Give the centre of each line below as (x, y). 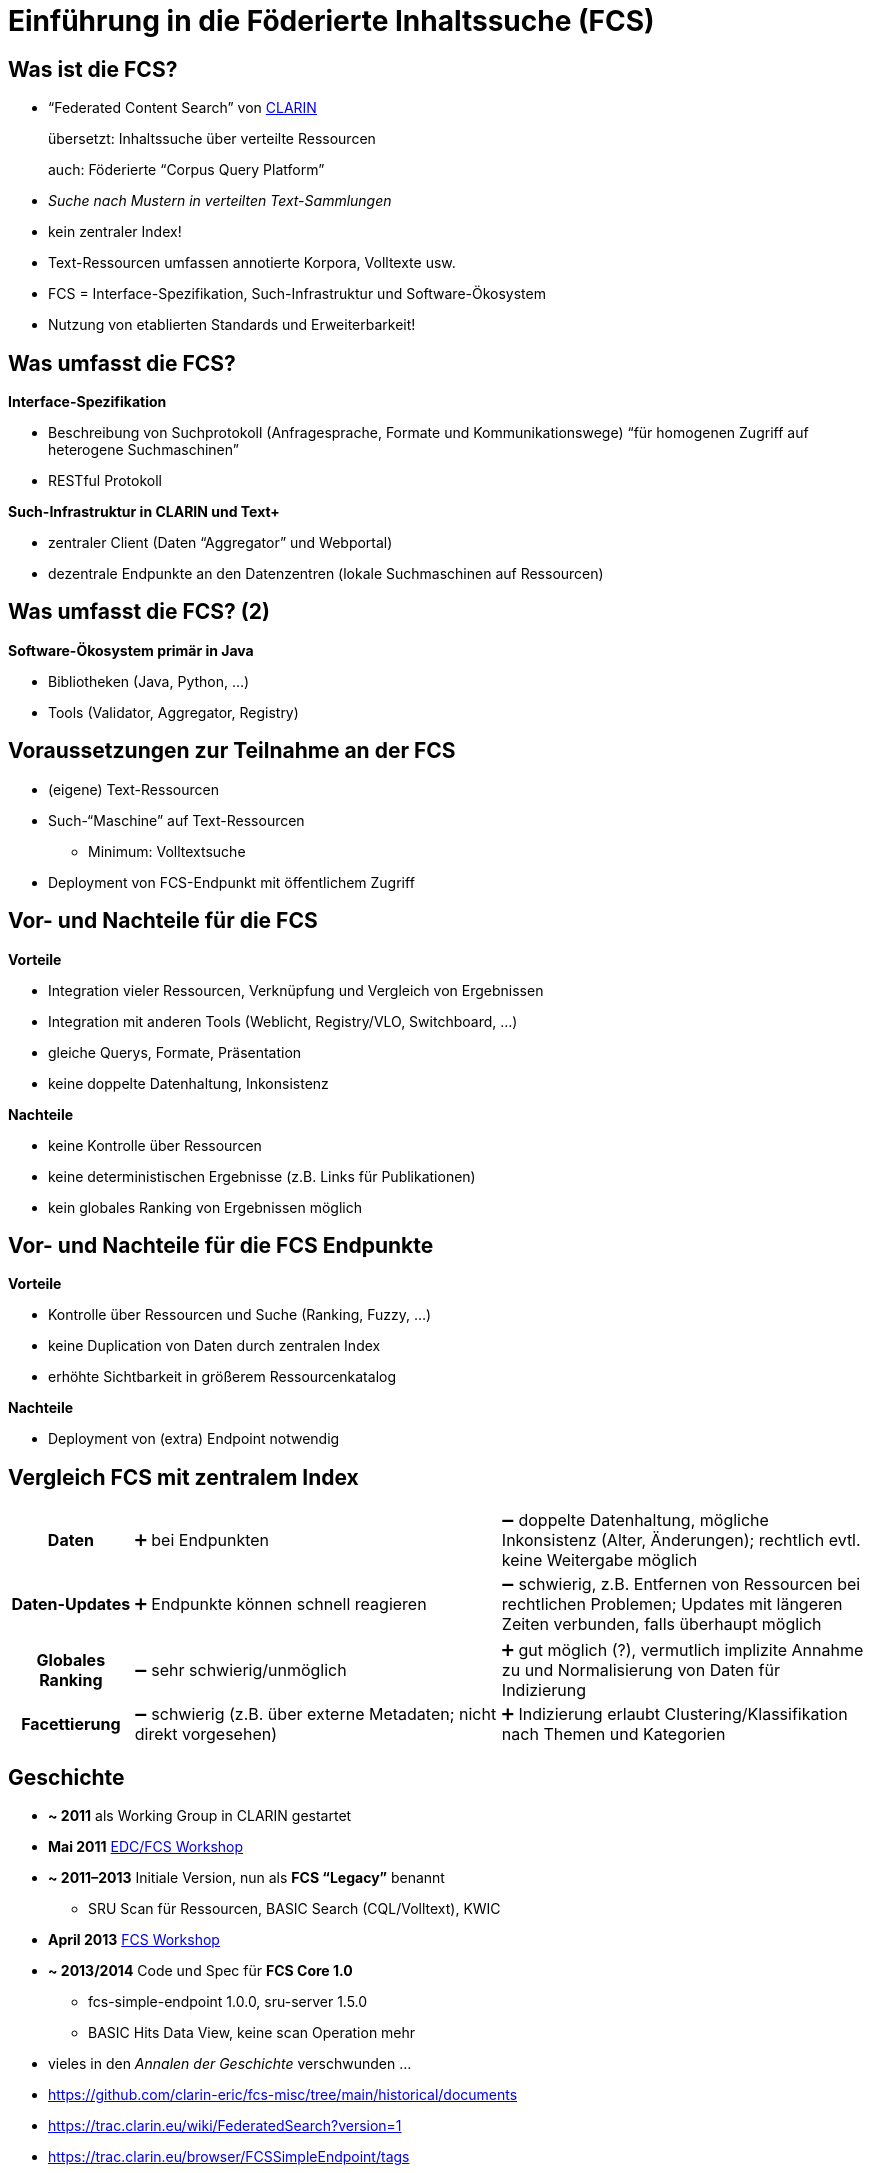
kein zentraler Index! (115, 232)
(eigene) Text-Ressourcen (133, 789)
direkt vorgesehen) (205, 1734)
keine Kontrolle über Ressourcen (155, 1145)
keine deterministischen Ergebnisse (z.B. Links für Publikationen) (262, 1176)
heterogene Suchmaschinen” (143, 450)
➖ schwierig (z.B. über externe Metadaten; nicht (315, 1714)
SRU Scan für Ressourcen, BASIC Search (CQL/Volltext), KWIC (294, 1909)
